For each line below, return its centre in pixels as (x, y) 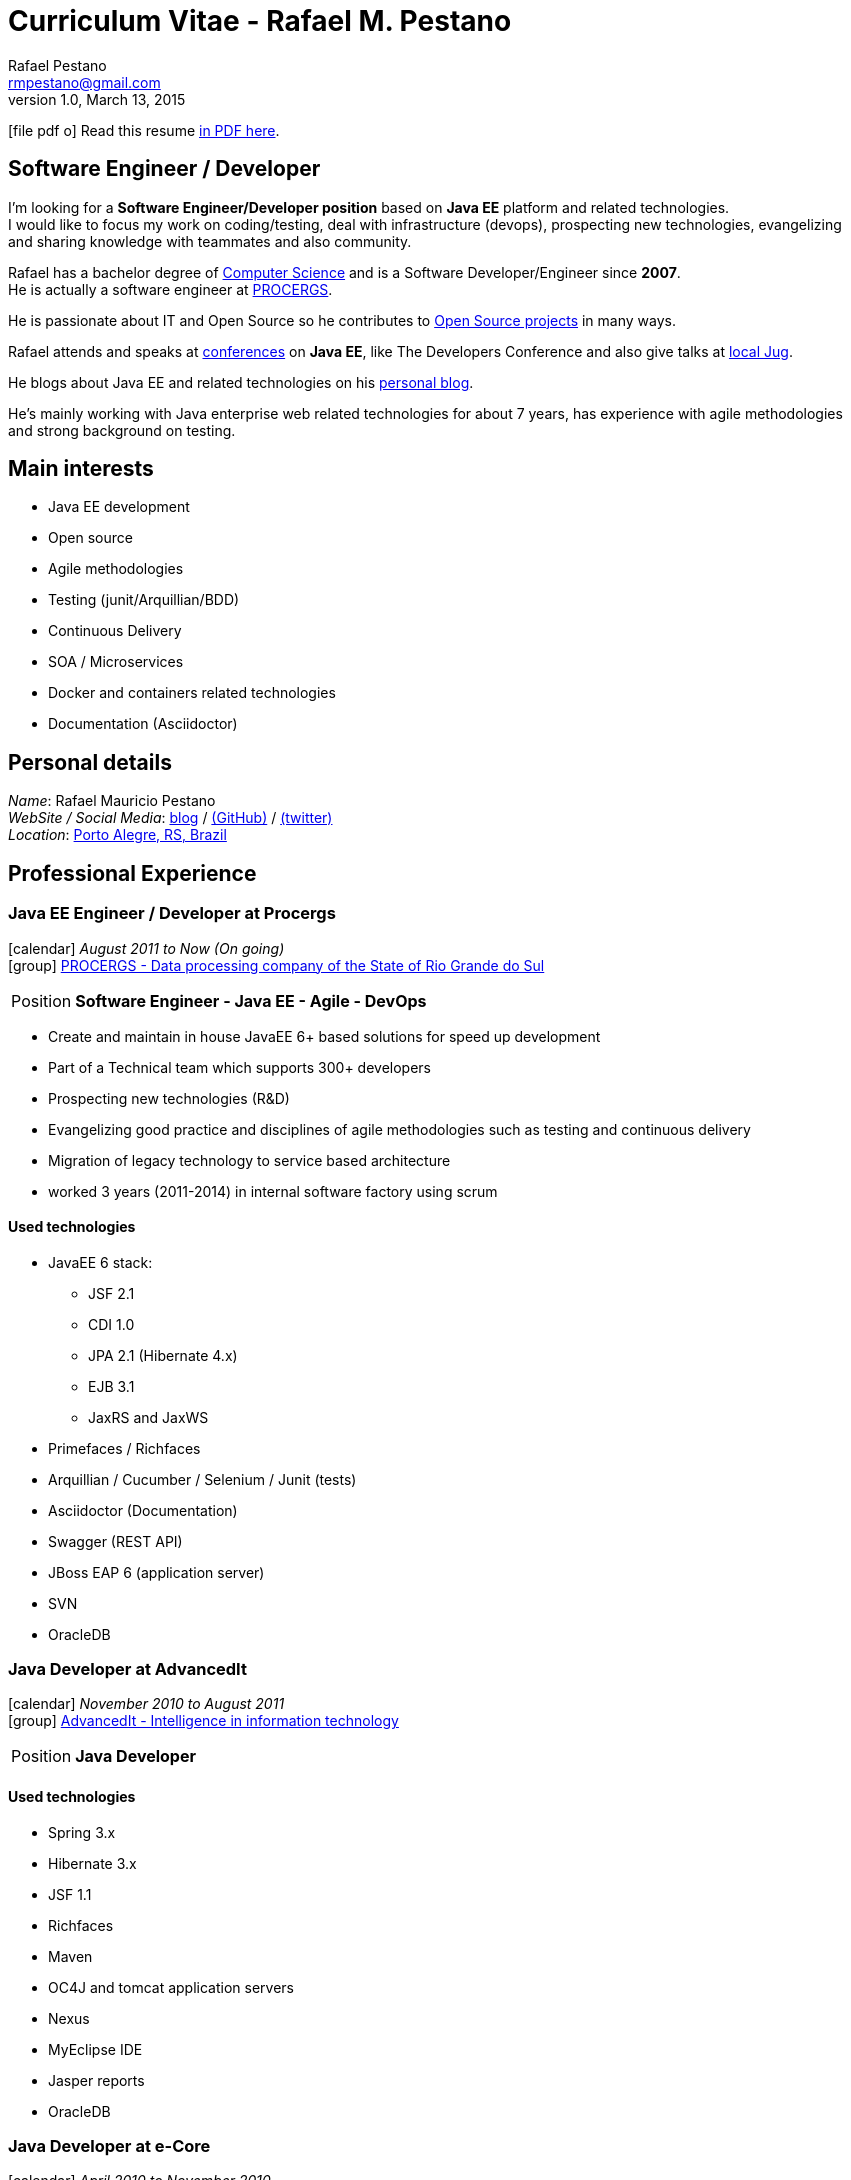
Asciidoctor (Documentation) (143, 1510)
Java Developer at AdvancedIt (127, 1669)
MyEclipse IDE (95, 2049)
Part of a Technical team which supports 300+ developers (240, 1067)
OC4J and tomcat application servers (171, 1987)
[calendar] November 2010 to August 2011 (146, 1704)
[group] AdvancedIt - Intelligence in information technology (203, 1721)
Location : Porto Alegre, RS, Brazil (117, 835)
